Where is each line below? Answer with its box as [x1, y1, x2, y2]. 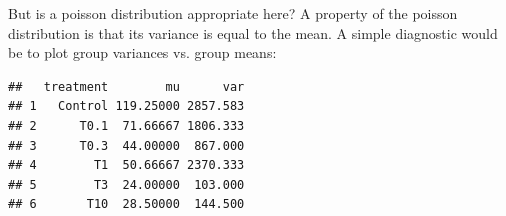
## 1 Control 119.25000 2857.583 [8, 99, 245, 114]
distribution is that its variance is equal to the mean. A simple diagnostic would [8, 22, 498, 43]
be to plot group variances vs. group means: [8, 42, 277, 63]
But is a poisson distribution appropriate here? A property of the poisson [8, 3, 458, 23]
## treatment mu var [8, 79, 245, 94]
